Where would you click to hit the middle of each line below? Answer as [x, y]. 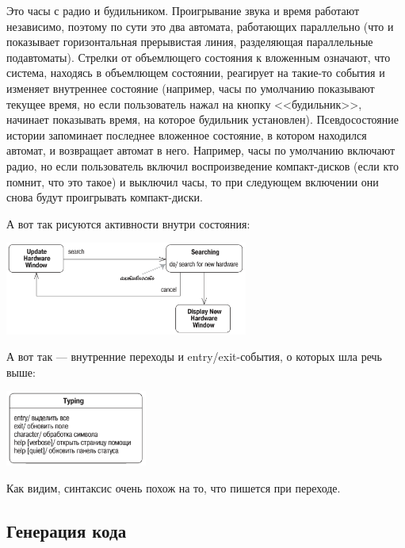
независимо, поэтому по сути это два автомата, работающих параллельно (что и [200, 26]
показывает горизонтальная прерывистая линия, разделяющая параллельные [190, 42]
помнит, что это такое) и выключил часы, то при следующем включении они [193, 181]
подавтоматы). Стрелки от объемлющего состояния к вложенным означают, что [199, 57]
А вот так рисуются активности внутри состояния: [128, 223]
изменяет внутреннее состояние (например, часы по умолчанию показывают [191, 88]
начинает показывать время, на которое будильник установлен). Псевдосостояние [202, 119]
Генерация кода [67, 530]
